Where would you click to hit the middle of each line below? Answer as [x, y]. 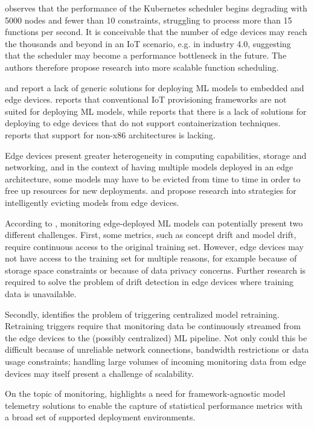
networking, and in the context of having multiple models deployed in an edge [149, 167]
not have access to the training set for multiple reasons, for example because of [151, 258]
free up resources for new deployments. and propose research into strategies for [151, 191]
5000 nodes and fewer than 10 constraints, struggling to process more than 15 [149, 20]
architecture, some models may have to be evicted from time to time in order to [153, 178]
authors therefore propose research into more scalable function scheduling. [142, 67]
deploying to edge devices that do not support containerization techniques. [143, 123]
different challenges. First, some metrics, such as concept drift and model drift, [151, 235]
